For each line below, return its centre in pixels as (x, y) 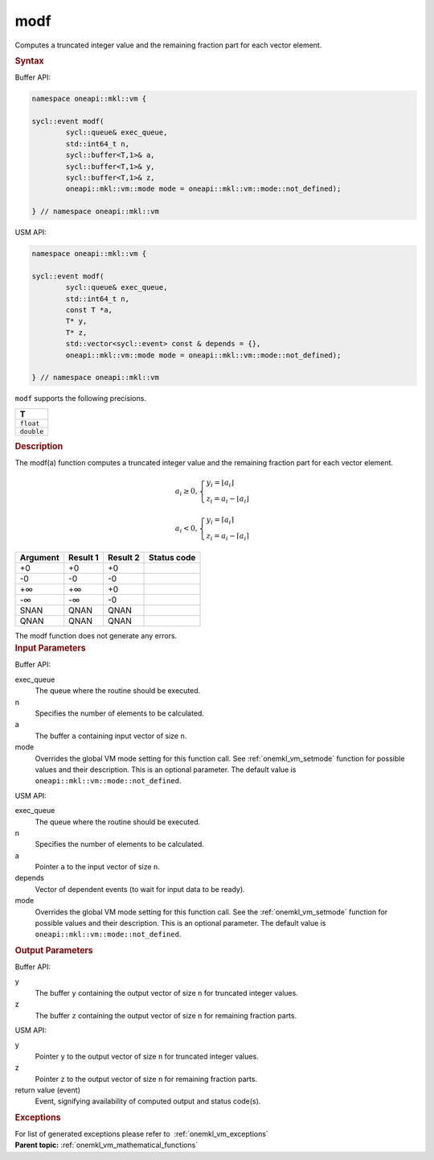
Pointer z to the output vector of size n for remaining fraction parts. (146, 1079)
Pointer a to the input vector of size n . (98, 867)
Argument (39, 557)
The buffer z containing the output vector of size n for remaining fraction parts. (166, 1015)
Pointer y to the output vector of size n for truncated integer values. (147, 1056)
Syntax (29, 60)
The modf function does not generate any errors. (96, 635)
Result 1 (84, 557)
